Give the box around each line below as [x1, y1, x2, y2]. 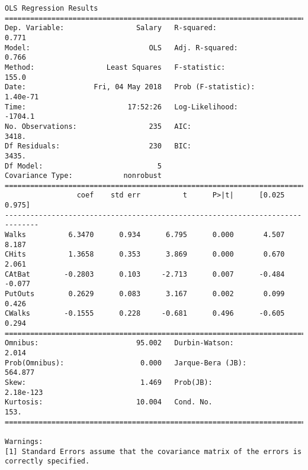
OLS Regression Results [5, 4, 98, 12]
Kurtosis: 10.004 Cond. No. [5, 398, 213, 407]
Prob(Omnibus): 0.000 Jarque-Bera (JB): [5, 358, 247, 367]
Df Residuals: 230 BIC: [5, 142, 191, 151]
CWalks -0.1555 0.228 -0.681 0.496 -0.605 [5, 309, 285, 318]
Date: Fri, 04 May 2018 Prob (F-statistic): [5, 83, 255, 92]
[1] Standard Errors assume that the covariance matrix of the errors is [5, 447, 302, 456]
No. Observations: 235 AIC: [5, 122, 191, 131]
